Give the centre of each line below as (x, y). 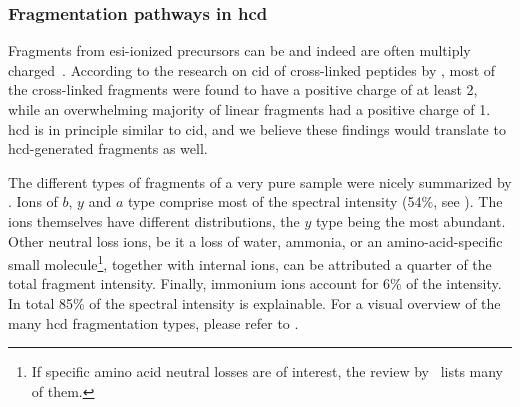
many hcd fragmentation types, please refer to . (153, 322)
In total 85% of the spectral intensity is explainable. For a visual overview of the (254, 303)
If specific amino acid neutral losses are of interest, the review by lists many (267, 371)
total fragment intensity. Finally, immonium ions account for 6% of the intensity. (255, 283)
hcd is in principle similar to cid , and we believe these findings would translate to (257, 128)
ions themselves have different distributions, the (154, 220)
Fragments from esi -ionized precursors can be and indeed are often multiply (239, 50)
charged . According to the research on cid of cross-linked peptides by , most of (252, 69)
